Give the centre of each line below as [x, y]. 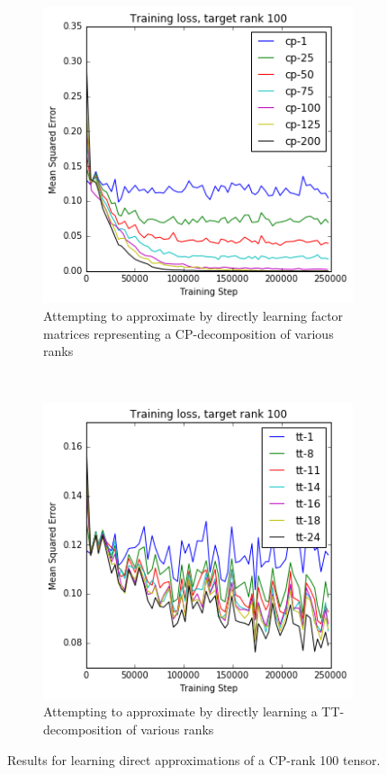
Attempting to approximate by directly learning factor [193, 315]
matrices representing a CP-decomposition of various [189, 333]
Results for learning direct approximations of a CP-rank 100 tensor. [194, 759]
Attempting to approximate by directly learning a [180, 711]
